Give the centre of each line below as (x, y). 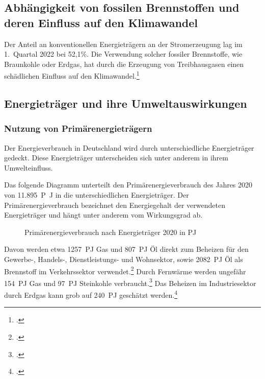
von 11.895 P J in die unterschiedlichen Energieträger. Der (97, 195)
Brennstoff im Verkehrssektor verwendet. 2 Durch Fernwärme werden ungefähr (125, 270)
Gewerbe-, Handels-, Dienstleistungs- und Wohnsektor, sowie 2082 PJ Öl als (124, 259)
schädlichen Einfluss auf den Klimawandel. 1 (72, 75)
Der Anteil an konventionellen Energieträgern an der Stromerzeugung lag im (123, 44)
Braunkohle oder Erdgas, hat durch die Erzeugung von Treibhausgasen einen (124, 64)
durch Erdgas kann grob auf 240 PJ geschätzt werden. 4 (91, 294)
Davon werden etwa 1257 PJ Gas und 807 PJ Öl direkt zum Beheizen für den (126, 249)
